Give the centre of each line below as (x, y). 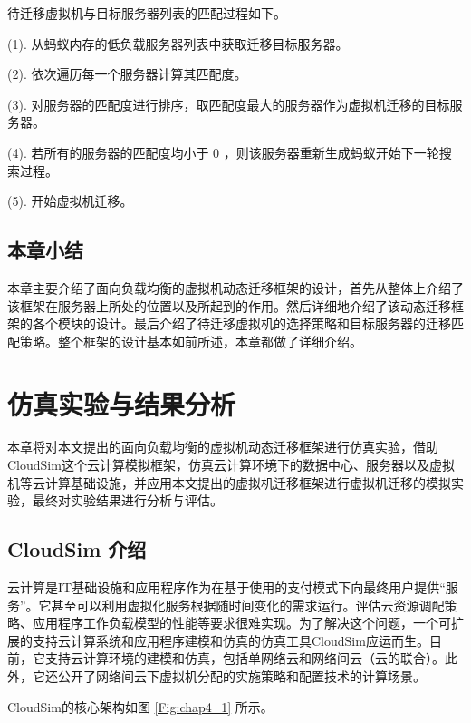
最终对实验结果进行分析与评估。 (127, 500)
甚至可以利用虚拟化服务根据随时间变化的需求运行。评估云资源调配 (248, 605)
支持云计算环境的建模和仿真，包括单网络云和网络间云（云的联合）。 (245, 658)
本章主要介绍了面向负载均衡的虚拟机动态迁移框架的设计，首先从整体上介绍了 (235, 287)
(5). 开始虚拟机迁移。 (70, 201)
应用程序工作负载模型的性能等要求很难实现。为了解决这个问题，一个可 (241, 623)
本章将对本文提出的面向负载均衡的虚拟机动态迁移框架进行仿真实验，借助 (223, 447)
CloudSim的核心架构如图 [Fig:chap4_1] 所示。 (140, 706)
